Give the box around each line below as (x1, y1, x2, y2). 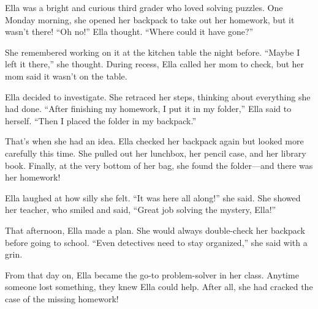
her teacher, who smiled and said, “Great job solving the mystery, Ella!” (5, 203, 276, 216)
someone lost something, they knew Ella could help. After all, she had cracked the (5, 280, 313, 293)
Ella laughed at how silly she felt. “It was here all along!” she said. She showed (5, 191, 301, 204)
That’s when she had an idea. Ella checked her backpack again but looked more (5, 135, 304, 147)
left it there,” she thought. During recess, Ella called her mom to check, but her (5, 58, 305, 70)
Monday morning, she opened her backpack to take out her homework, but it (5, 13, 295, 26)
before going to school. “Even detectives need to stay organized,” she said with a (5, 236, 308, 248)
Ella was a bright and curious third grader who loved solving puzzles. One (5, 1, 283, 13)
